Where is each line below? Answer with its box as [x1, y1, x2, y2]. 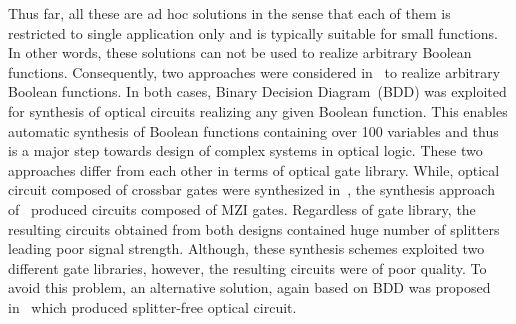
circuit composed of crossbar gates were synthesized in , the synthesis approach [8, 179, 495, 200]
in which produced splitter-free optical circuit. [8, 296, 297, 317]
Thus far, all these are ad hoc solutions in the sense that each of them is [8, 3, 451, 23]
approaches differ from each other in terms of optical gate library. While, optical [8, 159, 500, 180]
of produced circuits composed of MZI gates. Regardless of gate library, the [8, 198, 476, 219]
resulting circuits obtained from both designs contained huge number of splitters [8, 218, 500, 239]
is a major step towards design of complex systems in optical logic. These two [8, 140, 483, 161]
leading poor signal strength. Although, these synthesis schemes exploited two [8, 238, 485, 259]
